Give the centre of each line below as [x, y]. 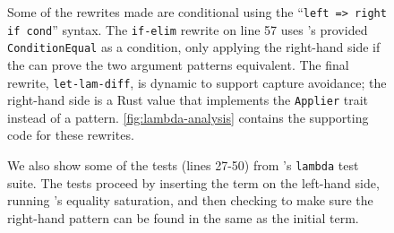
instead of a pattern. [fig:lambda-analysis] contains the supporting [188, 117]
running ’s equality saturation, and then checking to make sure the [190, 200]
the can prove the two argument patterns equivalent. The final [178, 64]
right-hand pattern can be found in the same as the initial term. [183, 217]
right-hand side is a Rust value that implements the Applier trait [188, 100]
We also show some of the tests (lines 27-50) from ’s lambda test [183, 165]
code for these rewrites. [71, 135]
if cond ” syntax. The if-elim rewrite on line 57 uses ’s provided [188, 29]
